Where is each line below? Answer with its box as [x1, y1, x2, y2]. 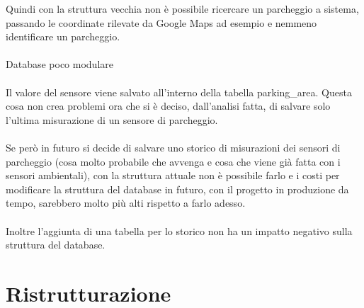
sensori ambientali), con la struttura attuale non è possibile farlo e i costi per [6, 168, 340, 183]
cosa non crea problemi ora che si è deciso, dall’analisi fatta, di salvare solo [6, 98, 331, 113]
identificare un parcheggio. [6, 29, 120, 44]
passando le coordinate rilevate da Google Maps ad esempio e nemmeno [6, 15, 317, 30]
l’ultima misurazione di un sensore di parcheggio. [6, 112, 218, 127]
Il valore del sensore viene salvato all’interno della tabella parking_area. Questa [6, 84, 352, 99]
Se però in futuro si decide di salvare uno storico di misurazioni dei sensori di [6, 139, 341, 154]
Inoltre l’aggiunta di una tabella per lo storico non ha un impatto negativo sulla [6, 223, 353, 238]
